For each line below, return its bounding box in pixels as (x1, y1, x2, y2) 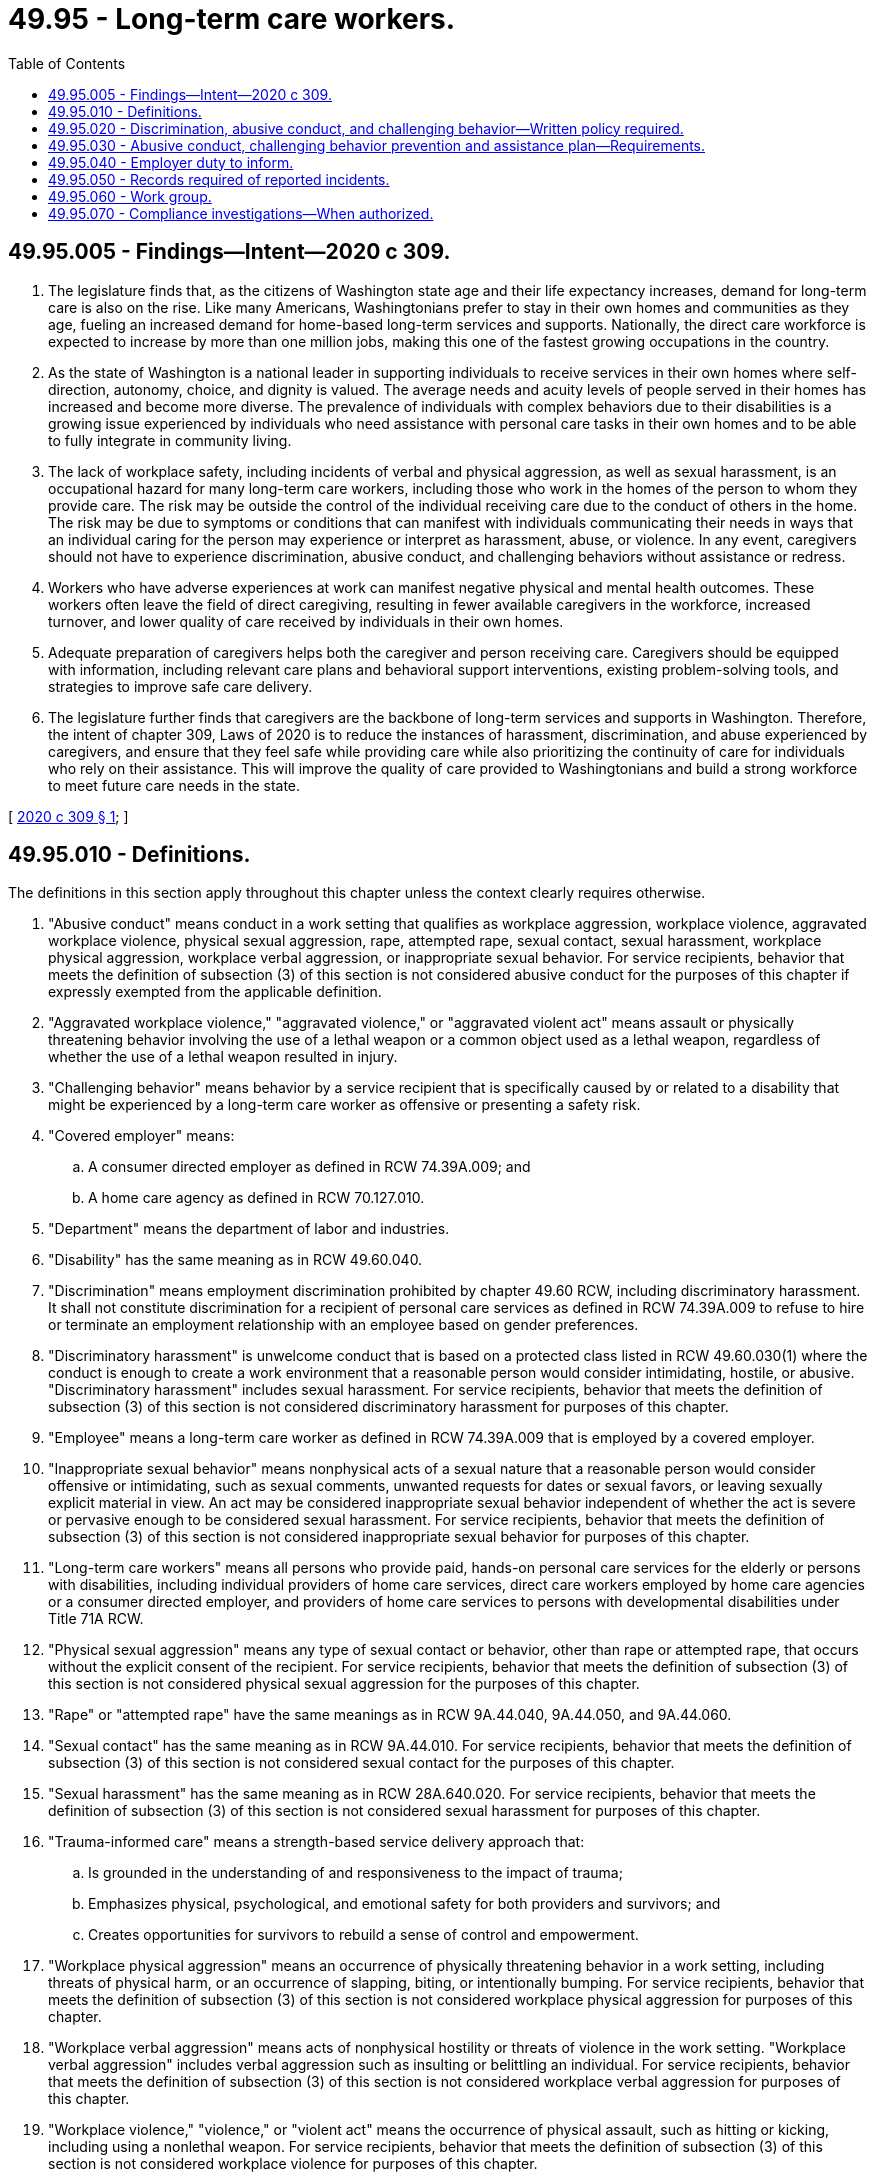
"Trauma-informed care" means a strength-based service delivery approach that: (48, 1833, 585, 1851)
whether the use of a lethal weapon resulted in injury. (48, 1048, 398, 1066)
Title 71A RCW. (48, 1610, 144, 1628)
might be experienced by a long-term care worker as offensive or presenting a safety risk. (48, 1096, 641, 1114)
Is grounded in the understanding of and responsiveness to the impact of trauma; (88, 1864, 623, 1882)
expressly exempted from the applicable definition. (48, 983, 382, 1001)
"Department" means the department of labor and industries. (48, 1220, 450, 1238)
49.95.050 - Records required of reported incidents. (48, 170, 390, 188)
